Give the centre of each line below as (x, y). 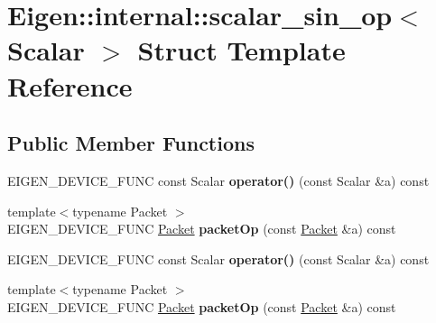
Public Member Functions (131, 143)
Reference (70, 85)
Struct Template (241, 50)
